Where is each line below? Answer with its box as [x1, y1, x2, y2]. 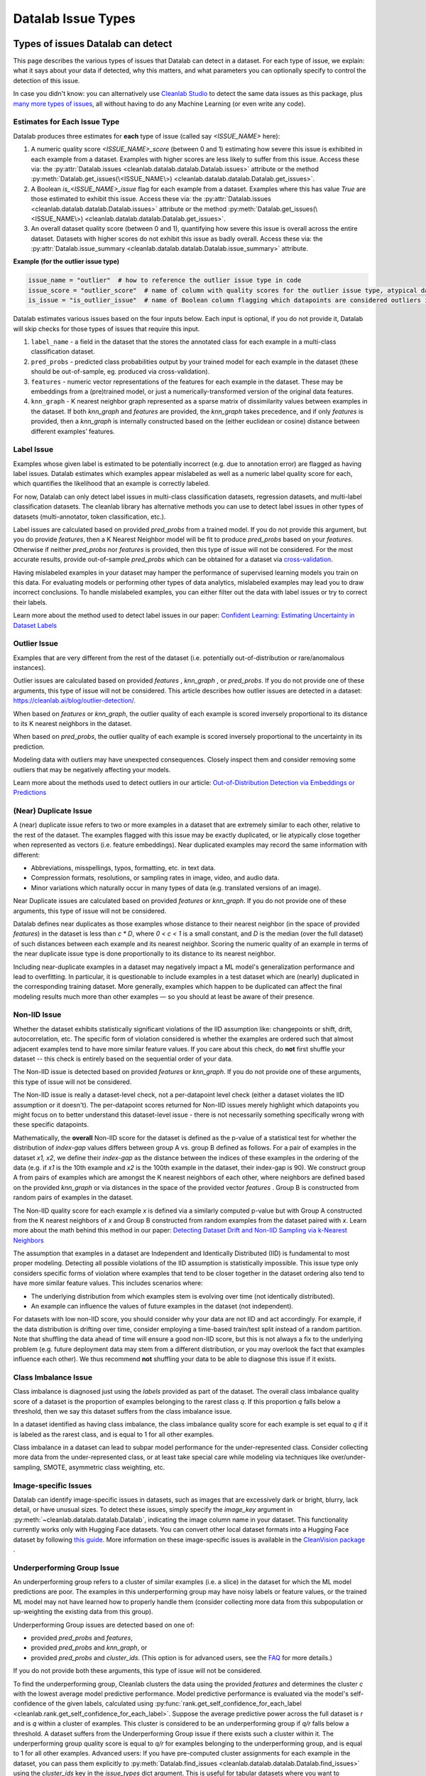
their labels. [13, 597, 48, 607]
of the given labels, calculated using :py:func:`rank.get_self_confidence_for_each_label [48, 1699, 302, 1708]
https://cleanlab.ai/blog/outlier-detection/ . [13, 696, 136, 705]
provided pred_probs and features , [31, 1634, 133, 1642]
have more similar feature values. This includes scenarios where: [13, 1279, 203, 1287]
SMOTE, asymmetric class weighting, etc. [43, 1463, 165, 1471]
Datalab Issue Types [13, 11, 136, 26]
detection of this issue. [13, 76, 80, 85]
